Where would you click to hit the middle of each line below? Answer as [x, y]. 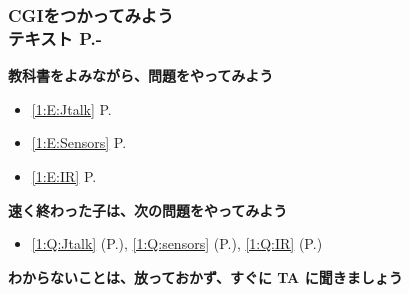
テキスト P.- [55, 37]
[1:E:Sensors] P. [79, 142]
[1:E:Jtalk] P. [71, 108]
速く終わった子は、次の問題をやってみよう [148, 209]
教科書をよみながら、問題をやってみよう [141, 75]
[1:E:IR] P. [64, 175]
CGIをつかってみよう [91, 14]
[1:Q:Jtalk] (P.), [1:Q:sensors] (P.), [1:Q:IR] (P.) [177, 243]
